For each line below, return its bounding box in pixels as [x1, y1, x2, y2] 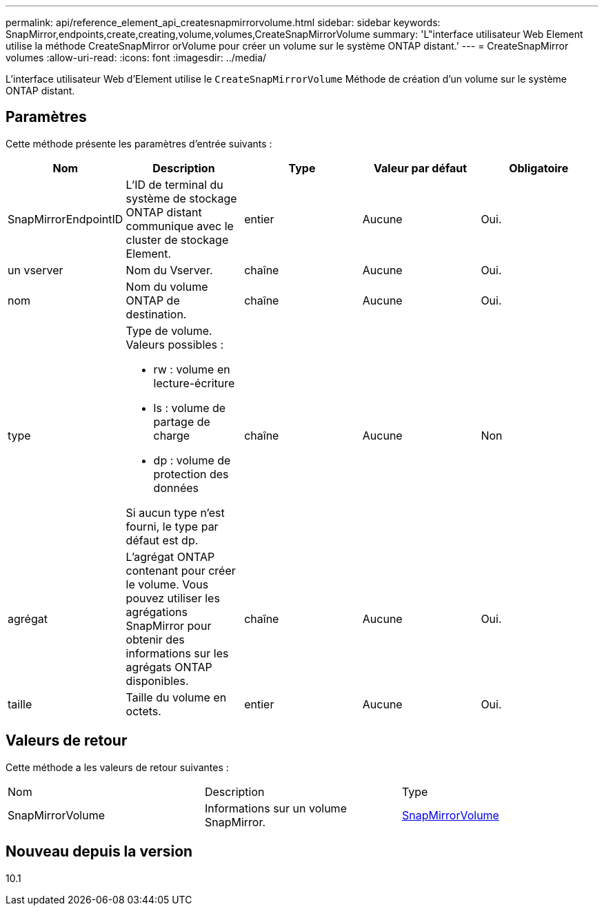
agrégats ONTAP [125, 659, 212, 674]
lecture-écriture [153, 376, 235, 390]
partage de [153, 414, 210, 429]
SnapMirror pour [125, 618, 212, 633]
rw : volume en [153, 362, 230, 376]
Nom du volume [125, 279, 208, 294]
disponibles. [125, 673, 189, 688]
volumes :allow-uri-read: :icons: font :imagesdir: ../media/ [6, 52, 267, 63]
